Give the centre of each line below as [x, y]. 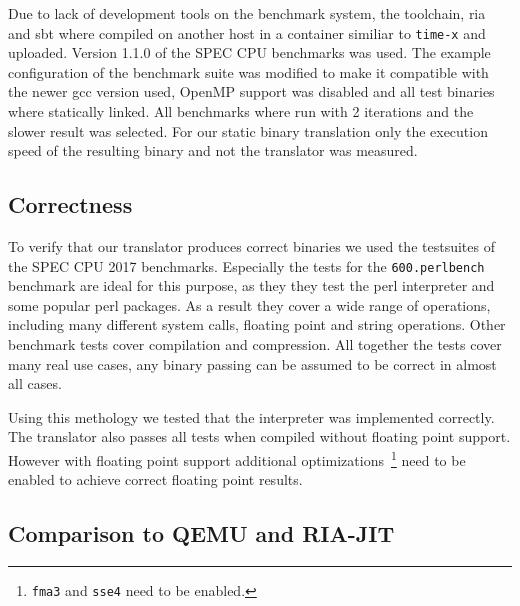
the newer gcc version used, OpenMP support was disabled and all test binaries [251, 91]
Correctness [70, 204]
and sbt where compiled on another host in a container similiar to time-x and [247, 32]
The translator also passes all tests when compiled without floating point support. [259, 436]
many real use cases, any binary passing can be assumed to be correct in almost [252, 363]
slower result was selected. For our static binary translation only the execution [248, 130]
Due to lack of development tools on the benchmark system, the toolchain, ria [247, 13]
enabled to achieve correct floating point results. [155, 479]
